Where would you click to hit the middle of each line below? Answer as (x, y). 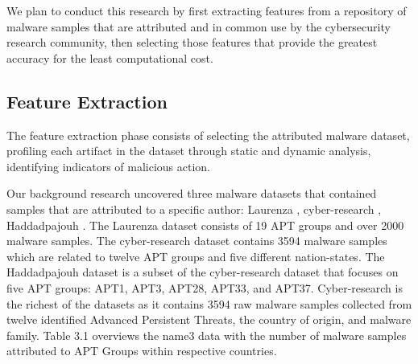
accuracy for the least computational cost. (110, 57)
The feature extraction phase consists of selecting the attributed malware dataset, (208, 135)
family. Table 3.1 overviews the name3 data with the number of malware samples (207, 335)
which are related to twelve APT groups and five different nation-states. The (196, 256)
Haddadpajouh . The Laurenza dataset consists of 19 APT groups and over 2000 (205, 225)
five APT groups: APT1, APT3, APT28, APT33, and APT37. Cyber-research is (205, 287)
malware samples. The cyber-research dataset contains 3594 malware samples (197, 241)
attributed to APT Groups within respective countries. (142, 351)
